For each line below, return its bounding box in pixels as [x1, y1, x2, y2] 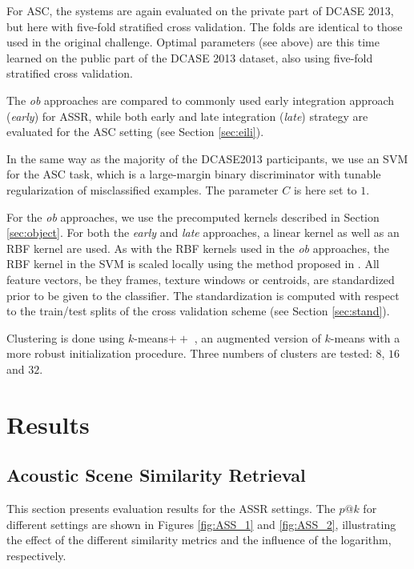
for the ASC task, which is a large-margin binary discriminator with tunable [6, 166, 381, 182]
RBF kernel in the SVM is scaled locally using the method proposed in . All [6, 255, 380, 272]
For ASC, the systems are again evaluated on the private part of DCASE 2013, [6, 2, 394, 18]
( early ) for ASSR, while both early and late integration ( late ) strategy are [6, 107, 368, 124]
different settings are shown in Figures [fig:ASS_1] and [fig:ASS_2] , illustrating [6, 515, 396, 532]
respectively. [6, 547, 66, 563]
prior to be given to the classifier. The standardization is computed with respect [6, 287, 400, 303]
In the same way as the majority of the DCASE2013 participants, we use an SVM [6, 150, 408, 166]
